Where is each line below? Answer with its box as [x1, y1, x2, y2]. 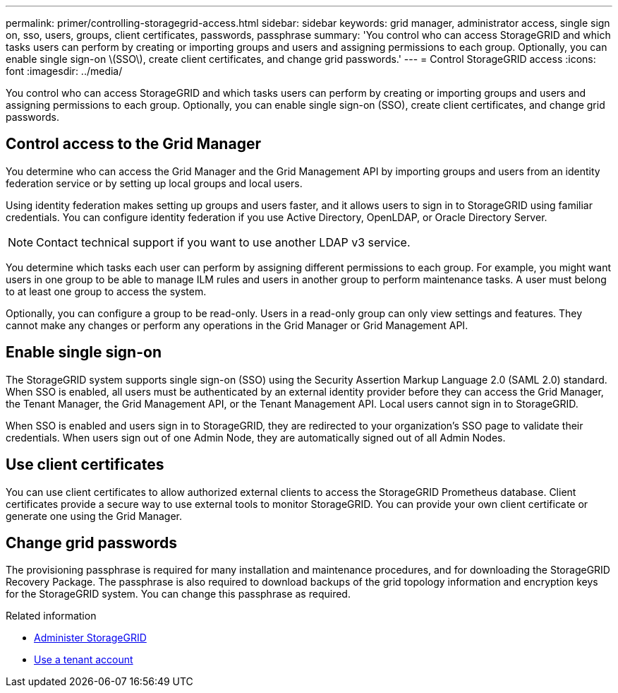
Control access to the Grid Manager [6, 135, 261, 153]
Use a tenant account [34, 653, 133, 666]
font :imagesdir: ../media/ [6, 65, 123, 77]
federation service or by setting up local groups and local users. [6, 177, 303, 189]
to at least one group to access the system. [6, 285, 207, 297]
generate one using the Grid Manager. [6, 509, 183, 522]
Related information [6, 610, 97, 622]
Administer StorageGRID [34, 632, 147, 644]
